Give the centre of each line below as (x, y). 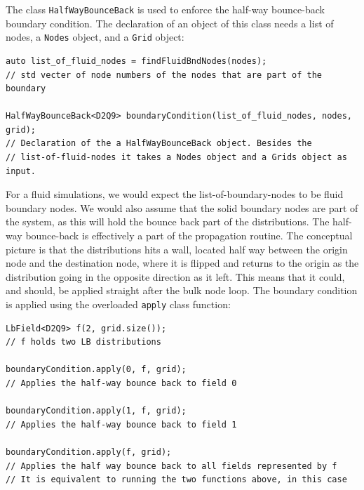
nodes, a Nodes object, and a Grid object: (95, 37)
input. (21, 171)
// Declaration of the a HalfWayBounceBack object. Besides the (159, 144)
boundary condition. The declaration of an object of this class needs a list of (170, 23)
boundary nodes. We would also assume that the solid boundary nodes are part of (182, 207)
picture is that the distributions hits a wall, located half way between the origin (177, 249)
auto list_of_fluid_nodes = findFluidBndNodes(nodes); (136, 61)
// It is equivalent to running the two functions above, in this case (176, 480)
